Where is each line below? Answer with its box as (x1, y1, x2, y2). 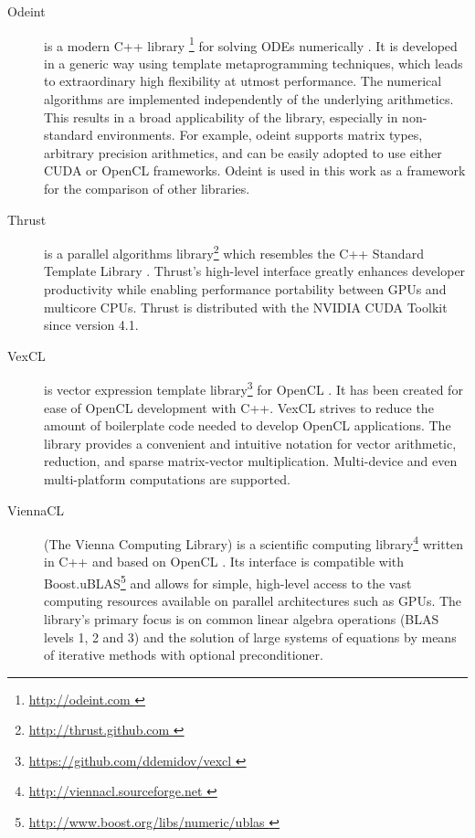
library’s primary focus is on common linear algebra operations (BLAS (44, 609, 439, 628)
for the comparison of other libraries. (44, 179, 250, 197)
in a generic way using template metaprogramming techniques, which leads (44, 53, 463, 72)
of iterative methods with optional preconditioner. (44, 645, 323, 664)
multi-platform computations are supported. (44, 470, 290, 489)
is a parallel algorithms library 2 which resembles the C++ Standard (44, 241, 424, 262)
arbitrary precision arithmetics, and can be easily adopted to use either (44, 143, 442, 162)
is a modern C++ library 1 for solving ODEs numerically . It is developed (44, 33, 458, 55)
